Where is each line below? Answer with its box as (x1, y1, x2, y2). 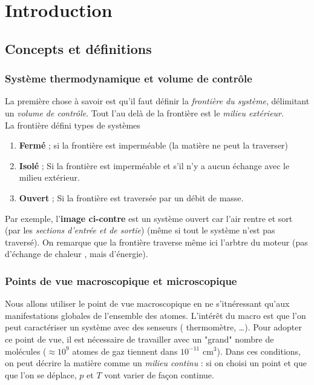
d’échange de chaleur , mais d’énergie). (5, 247, 148, 260)
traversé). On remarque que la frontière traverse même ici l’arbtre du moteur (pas (5, 235, 308, 248)
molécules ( (5, 344, 47, 357)
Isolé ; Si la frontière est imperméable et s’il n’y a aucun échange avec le (19, 159, 290, 172)
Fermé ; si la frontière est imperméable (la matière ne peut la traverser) (19, 139, 289, 152)
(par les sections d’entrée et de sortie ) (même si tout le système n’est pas (5, 224, 275, 236)
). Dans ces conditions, (217, 344, 301, 357)
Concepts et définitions (5, 39, 152, 58)
